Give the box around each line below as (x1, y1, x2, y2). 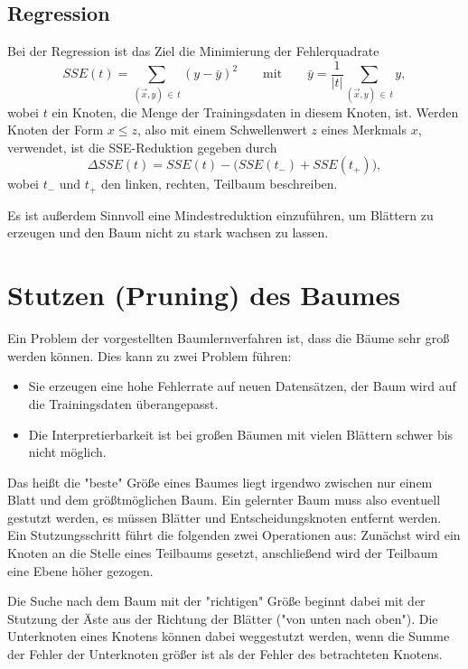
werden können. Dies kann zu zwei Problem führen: (7, 346, 292, 365)
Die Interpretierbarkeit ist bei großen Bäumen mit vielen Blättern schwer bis (28, 424, 454, 443)
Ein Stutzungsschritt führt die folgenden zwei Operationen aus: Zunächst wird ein (7, 525, 461, 544)
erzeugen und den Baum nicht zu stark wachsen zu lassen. (7, 223, 329, 242)
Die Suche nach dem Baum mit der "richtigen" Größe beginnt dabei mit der (7, 591, 426, 610)
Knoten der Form (7, 120, 104, 139)
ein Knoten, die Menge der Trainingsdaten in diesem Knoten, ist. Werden (51, 102, 459, 121)
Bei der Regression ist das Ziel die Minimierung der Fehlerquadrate (7, 42, 379, 60)
